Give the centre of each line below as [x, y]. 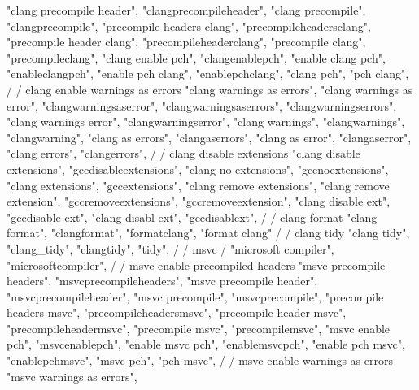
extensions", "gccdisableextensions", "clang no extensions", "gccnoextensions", [198, 169]
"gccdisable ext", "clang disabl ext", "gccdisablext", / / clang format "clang [192, 217]
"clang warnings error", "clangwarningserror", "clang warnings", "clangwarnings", [206, 121]
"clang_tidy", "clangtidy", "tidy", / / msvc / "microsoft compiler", [170, 248]
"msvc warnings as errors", [72, 376]
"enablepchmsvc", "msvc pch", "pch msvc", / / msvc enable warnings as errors [200, 360]
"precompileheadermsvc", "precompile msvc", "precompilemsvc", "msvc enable [199, 328]
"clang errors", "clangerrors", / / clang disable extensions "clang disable [183, 153]
